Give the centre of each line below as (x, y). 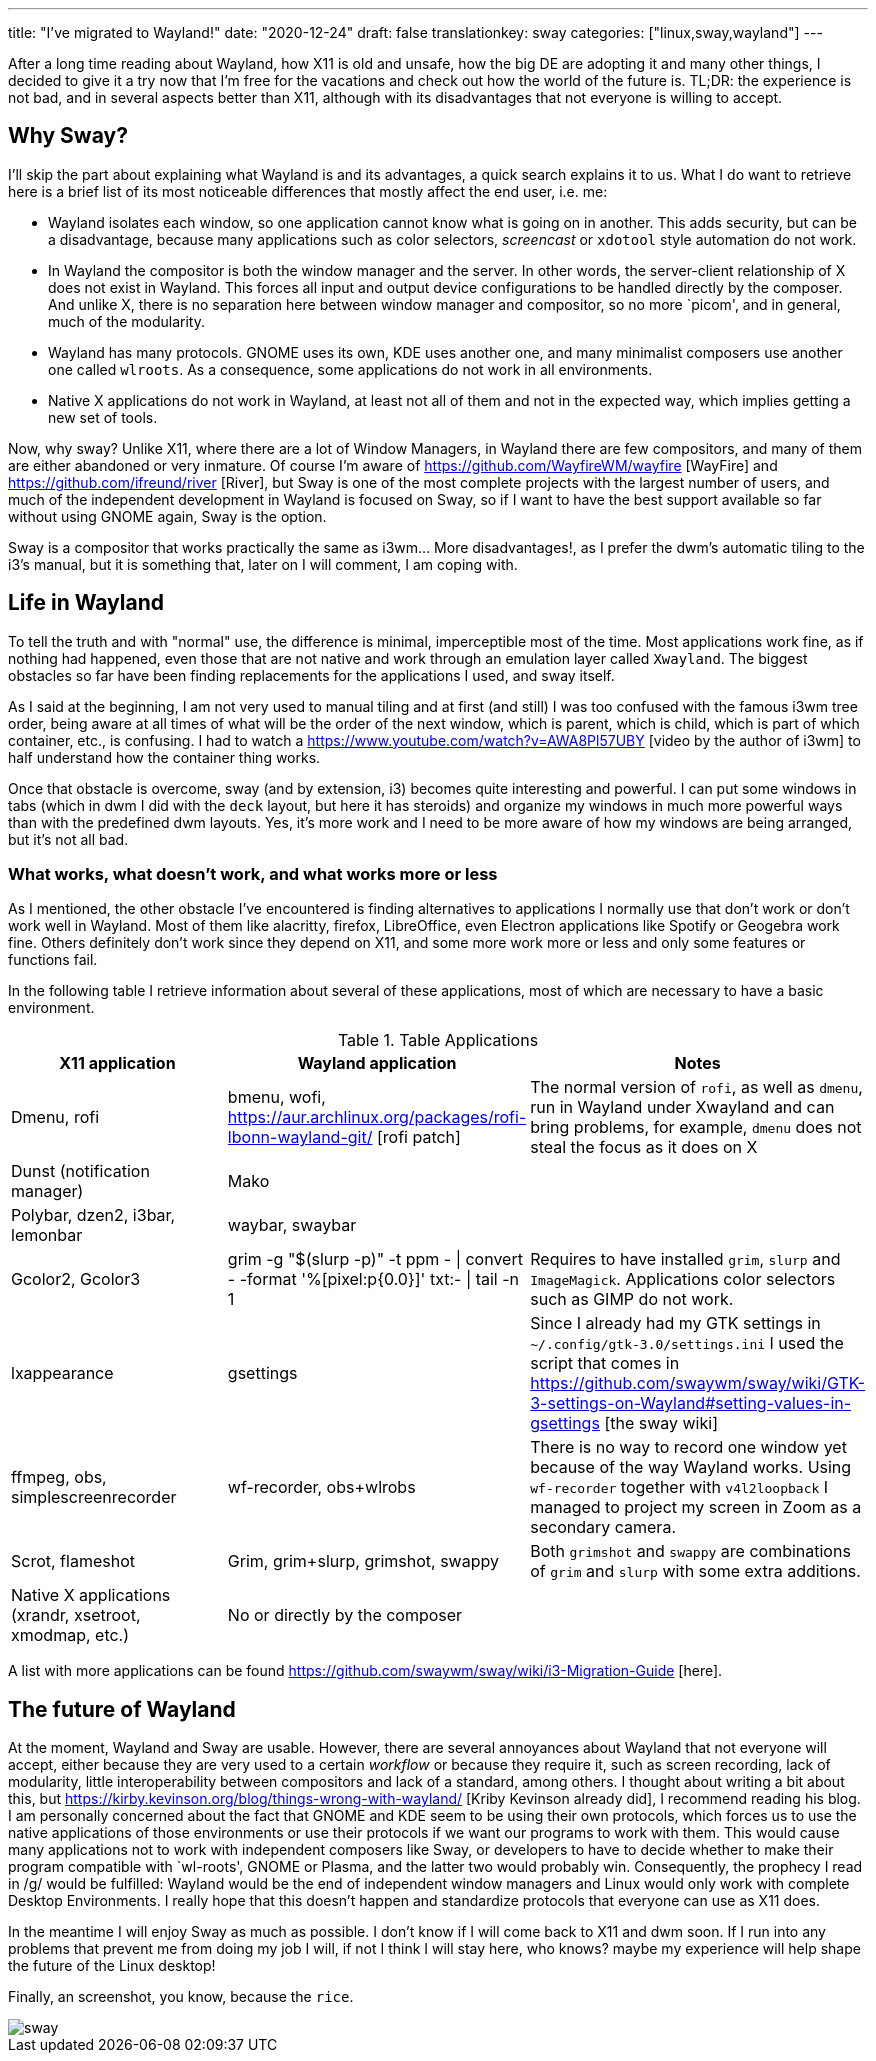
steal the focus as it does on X (644, 1147)
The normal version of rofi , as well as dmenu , (696, 1087)
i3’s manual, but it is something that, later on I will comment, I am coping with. (263, 564)
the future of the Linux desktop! (112, 1966)
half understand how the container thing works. (164, 757)
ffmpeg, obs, (59, 1477)
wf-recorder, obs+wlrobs (321, 1487)
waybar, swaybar (292, 1225)
